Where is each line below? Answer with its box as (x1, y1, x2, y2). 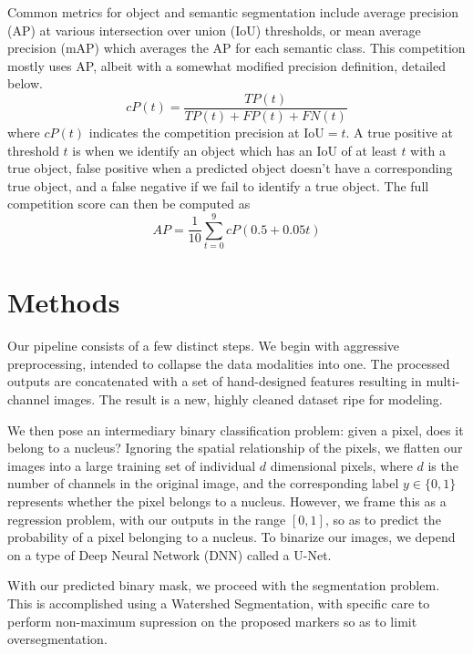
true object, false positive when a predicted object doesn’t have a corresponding (7, 158, 453, 178)
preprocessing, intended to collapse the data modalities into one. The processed (7, 353, 450, 373)
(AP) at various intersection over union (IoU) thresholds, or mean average (7, 20, 421, 39)
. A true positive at (345, 123, 454, 142)
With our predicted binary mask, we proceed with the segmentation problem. (7, 576, 440, 595)
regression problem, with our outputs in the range (7, 509, 286, 528)
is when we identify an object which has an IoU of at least (72, 140, 397, 159)
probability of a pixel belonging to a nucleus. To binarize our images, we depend (7, 527, 456, 547)
